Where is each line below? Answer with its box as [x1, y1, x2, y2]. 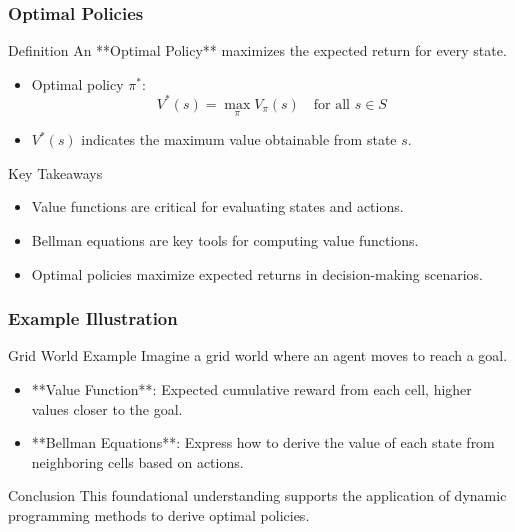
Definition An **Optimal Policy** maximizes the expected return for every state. [8, 40, 507, 61]
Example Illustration [8, 306, 178, 331]
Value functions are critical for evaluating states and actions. [31, 196, 404, 217]
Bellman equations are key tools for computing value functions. [31, 229, 419, 250]
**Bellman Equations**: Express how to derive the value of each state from [31, 432, 495, 453]
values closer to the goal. [31, 398, 183, 419]
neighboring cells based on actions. [31, 451, 244, 472]
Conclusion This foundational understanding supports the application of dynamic [8, 485, 507, 506]
